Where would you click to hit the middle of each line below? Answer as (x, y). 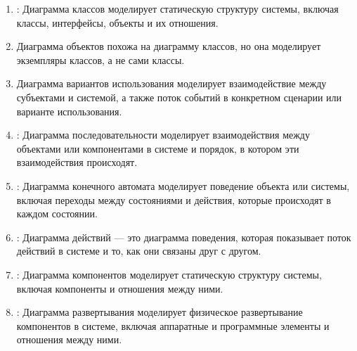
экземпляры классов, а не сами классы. (100, 59)
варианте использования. (69, 111)
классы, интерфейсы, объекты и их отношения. (117, 22)
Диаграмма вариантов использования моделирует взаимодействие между (171, 83)
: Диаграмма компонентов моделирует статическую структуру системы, (169, 274)
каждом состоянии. (57, 213)
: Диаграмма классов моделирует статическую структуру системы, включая (177, 8)
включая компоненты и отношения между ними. (120, 288)
